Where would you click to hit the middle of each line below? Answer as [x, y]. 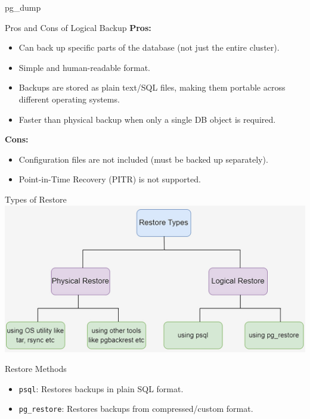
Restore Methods [36, 369]
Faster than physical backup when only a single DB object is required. [147, 119]
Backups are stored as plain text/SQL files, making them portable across [152, 87]
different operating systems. [69, 99]
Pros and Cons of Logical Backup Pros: [78, 27]
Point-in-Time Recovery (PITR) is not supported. [110, 179]
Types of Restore [36, 199]
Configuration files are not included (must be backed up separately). [143, 159]
